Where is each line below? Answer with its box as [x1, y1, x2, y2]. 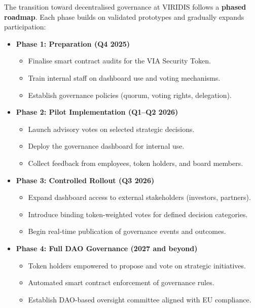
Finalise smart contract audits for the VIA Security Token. [28, 55, 211, 66]
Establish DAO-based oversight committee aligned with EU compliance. [28, 294, 251, 304]
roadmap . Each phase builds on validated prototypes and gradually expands [4, 11, 244, 22]
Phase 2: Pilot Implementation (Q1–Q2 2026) [16, 107, 178, 117]
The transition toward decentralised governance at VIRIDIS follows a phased [4, 2, 246, 12]
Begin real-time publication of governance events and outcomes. [28, 226, 226, 236]
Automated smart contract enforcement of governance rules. [28, 277, 214, 288]
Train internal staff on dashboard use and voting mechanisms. [28, 72, 221, 83]
